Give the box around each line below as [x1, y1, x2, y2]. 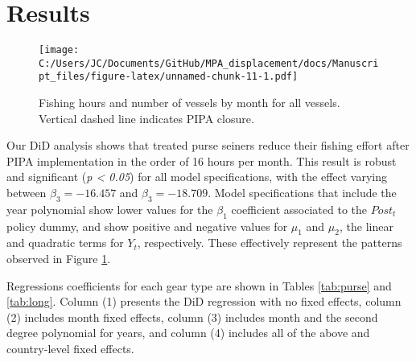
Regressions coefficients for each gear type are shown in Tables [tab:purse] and [6, 277, 392, 294]
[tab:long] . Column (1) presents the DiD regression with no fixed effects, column [6, 293, 402, 310]
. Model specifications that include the [208, 184, 397, 201]
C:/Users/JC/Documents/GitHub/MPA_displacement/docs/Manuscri [39, 57, 379, 69]
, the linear [339, 217, 393, 234]
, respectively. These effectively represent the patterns [137, 234, 402, 251]
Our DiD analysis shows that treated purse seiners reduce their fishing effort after [6, 137, 410, 154]
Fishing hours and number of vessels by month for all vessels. [39, 94, 340, 111]
